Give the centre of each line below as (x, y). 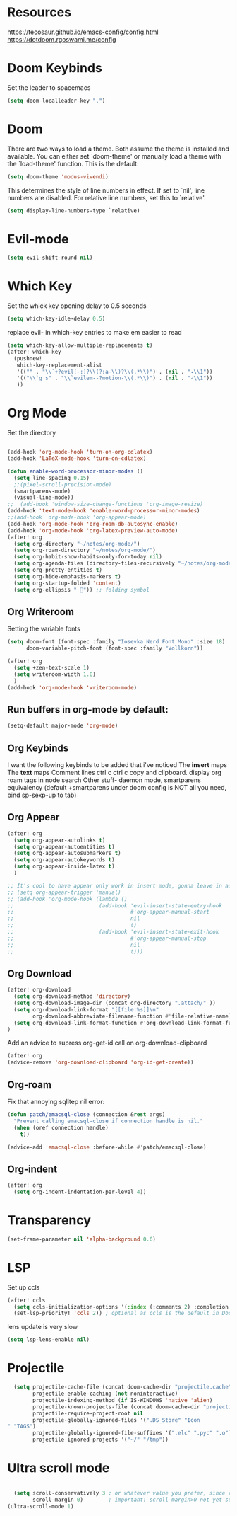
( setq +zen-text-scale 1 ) (52, 667)
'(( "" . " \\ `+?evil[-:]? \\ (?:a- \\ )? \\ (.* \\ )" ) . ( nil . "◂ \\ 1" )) (115, 372)
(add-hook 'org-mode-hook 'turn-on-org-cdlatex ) (80, 452)
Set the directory (32, 433)
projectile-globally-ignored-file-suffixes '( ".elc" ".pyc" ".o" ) (132, 1433)
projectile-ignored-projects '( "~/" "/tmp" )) (101, 1440)
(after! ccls (26, 1300)
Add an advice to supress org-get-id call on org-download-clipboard (107, 1043)
